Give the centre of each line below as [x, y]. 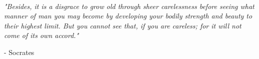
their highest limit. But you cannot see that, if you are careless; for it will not [123, 25]
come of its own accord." [41, 35]
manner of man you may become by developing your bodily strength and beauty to [128, 16]
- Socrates [19, 52]
